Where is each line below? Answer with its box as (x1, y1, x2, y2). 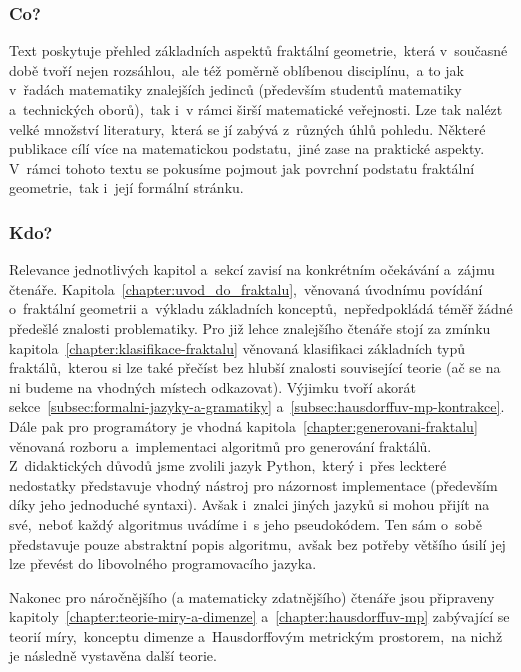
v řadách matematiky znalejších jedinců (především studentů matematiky (9, 79, 462, 100)
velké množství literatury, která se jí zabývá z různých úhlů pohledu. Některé (9, 118, 486, 139)
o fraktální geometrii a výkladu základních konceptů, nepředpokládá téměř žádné (9, 298, 513, 319)
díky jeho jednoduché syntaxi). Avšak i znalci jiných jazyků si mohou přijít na (9, 494, 490, 515)
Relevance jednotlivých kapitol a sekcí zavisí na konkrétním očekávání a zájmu (9, 259, 495, 280)
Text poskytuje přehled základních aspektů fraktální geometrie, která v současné (9, 40, 508, 61)
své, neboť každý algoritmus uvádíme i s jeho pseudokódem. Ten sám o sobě (9, 513, 482, 534)
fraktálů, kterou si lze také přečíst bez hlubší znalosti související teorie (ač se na (9, 357, 501, 378)
